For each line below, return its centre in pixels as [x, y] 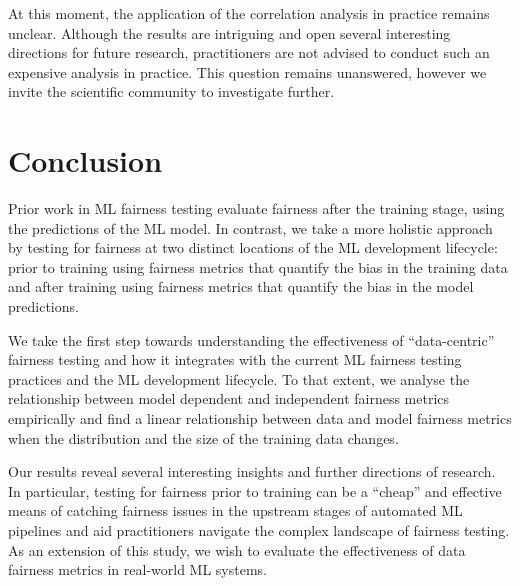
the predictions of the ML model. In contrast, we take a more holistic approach [250, 227]
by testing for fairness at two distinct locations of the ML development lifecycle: [253, 247]
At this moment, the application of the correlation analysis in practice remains [249, 13]
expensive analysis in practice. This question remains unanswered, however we [247, 71]
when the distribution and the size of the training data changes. [203, 437]
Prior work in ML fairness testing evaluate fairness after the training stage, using [256, 208]
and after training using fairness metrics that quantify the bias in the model [241, 286]
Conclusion [85, 160]
